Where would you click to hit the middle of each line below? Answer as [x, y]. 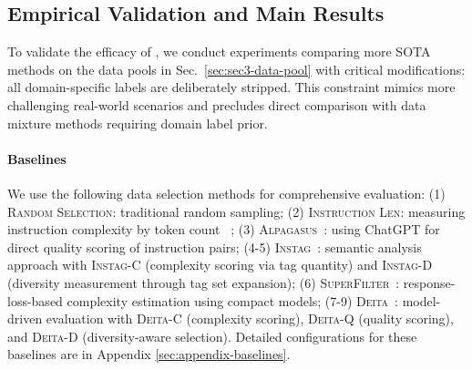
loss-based [35, 300]
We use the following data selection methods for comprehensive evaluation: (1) [226, 193]
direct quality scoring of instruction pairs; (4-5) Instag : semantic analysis [215, 247]
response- [429, 282]
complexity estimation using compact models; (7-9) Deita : [233, 300]
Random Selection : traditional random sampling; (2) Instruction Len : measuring [236, 211]
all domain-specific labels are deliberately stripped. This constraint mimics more [231, 87]
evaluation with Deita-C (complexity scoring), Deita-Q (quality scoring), [250, 319]
